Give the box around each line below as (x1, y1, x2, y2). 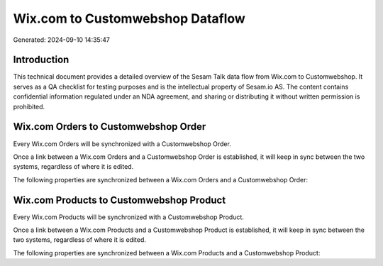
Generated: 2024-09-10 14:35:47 (13, 35, 110, 44)
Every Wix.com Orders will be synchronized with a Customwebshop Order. (13, 139, 232, 148)
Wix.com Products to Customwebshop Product (13, 194, 226, 206)
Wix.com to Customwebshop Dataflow (13, 11, 246, 26)
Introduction (13, 54, 70, 66)
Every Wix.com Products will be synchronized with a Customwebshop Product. (13, 213, 245, 221)
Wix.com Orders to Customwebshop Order (13, 121, 206, 133)
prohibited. (13, 102, 45, 111)
